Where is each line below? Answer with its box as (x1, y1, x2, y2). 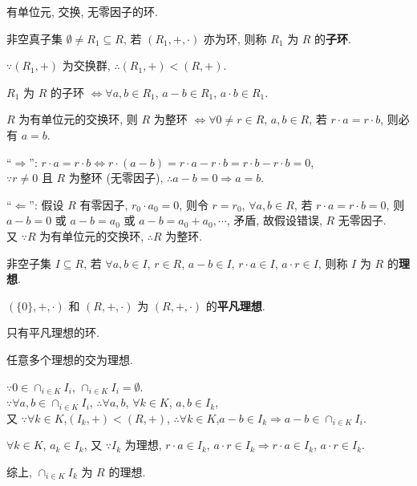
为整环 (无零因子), (68, 169, 164, 186)
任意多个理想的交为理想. (6, 350, 133, 367)
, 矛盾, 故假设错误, (226, 212, 322, 229)
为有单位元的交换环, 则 (18, 111, 138, 128)
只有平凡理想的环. (6, 324, 99, 341)
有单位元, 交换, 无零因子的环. (6, 3, 158, 19)
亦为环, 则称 (203, 30, 267, 47)
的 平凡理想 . (205, 297, 265, 314)
